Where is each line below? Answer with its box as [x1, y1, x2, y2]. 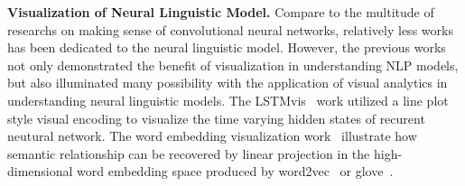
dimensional [7, 162, 73, 181]
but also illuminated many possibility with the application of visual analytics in [7, 73, 448, 92]
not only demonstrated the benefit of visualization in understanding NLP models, [7, 55, 459, 74]
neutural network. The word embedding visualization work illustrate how [7, 126, 417, 145]
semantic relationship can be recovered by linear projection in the [7, 144, 370, 163]
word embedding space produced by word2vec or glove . [77, 162, 394, 181]
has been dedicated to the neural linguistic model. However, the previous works [7, 38, 446, 57]
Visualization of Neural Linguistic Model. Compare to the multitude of [7, 3, 434, 21]
